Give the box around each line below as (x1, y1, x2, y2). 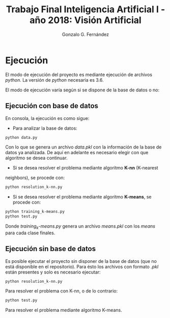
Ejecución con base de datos (5, 102, 98, 110)
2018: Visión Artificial (48, 14, 141, 26)
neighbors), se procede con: (5, 175, 65, 181)
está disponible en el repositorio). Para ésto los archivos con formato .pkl (5, 263, 159, 270)
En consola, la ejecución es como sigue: (5, 115, 90, 121)
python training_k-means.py (5, 209, 65, 214)
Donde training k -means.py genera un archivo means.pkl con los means (5, 223, 155, 230)
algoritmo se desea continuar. (5, 155, 68, 161)
